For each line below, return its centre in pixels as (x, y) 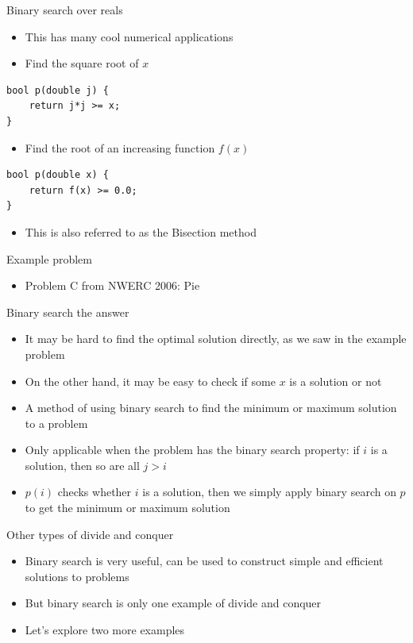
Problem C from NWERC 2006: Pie (112, 285)
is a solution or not (336, 381)
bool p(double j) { (58, 90)
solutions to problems (77, 576)
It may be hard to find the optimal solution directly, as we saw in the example (216, 339)
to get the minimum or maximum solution (127, 508)
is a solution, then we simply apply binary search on (269, 492)
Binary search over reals (65, 10)
